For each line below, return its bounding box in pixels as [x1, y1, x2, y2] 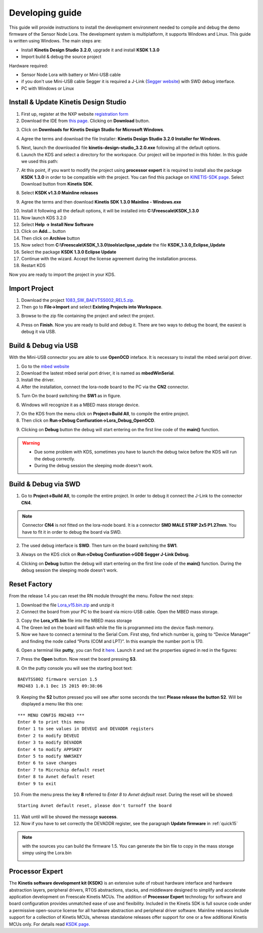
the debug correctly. [34, 456, 75, 461]
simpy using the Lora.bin [22, 850, 72, 856]
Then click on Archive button [21, 235, 80, 241]
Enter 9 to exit [18, 781, 56, 786]
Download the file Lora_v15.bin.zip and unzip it [21, 602, 114, 608]
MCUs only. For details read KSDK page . [9, 921, 90, 927]
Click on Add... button [21, 228, 66, 234]
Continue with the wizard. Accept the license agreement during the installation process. [21, 256, 197, 261]
